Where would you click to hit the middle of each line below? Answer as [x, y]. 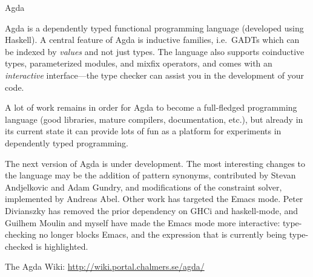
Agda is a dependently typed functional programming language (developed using [154, 28]
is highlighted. [62, 246]
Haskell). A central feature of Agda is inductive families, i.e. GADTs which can [152, 40]
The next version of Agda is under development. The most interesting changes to [155, 163]
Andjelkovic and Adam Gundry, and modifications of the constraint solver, [143, 187]
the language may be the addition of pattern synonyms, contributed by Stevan [150, 175]
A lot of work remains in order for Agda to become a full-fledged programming [151, 107]
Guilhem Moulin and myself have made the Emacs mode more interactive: [143, 222]
